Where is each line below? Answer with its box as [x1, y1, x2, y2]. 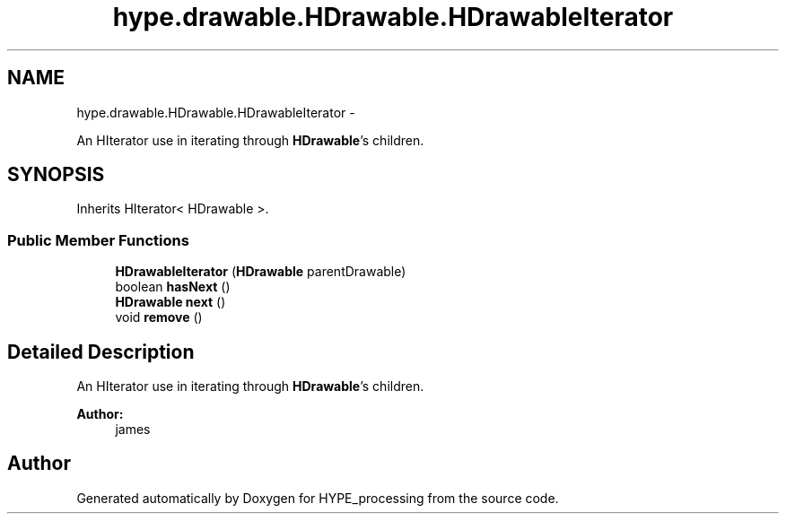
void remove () [115, 309, 203, 326]
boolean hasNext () [115, 279, 231, 295]
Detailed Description [7, 340, 195, 363]
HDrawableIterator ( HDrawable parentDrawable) [115, 264, 406, 280]
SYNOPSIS [7, 163, 105, 187]
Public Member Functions [7, 230, 189, 249]
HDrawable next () [115, 294, 226, 310]
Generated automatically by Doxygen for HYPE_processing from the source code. [76, 490, 559, 506]
